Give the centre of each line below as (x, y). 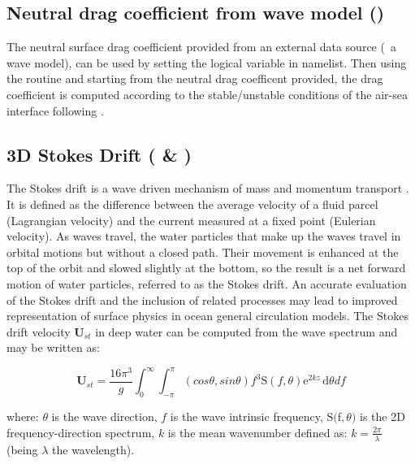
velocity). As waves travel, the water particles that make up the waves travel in (204, 236)
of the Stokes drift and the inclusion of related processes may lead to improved (202, 299)
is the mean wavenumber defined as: (257, 432)
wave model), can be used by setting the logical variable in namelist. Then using (207, 62)
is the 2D (383, 416)
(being (22, 449)
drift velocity (39, 331)
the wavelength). (93, 449)
